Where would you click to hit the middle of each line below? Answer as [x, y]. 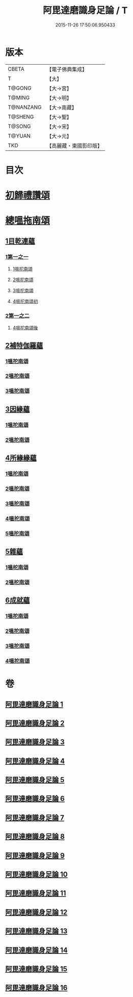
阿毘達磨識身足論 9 [35, 856]
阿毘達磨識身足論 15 [36, 969]
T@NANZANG [25, 107]
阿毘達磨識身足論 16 [36, 988]
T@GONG [20, 88]
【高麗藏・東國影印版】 [75, 146]
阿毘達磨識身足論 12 [36, 912]
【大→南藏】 [62, 107]
